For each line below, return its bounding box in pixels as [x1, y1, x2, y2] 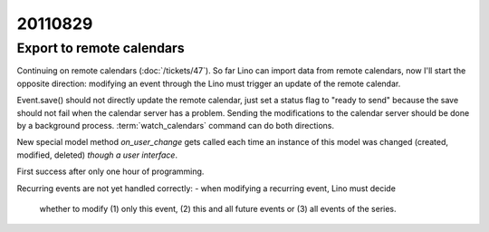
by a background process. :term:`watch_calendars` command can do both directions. [16, 120, 335, 130]
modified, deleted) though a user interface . [16, 150, 178, 160]
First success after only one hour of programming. [16, 166, 205, 177]
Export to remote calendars [16, 40, 185, 56]
